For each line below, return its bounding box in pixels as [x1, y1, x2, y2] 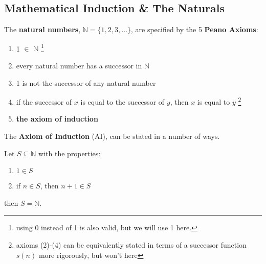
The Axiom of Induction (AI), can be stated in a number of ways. [4, 131, 220, 141]
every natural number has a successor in [16, 60, 142, 71]
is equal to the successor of [80, 96, 165, 107]
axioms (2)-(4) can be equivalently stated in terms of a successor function [16, 239, 247, 250]
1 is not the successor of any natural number [16, 77, 156, 88]
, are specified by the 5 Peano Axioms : [130, 24, 258, 35]
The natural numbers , [4, 24, 81, 35]
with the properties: [38, 148, 101, 158]
